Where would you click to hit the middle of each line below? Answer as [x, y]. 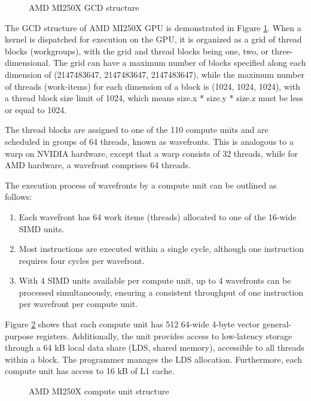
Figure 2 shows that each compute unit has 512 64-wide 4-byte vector [132, 324]
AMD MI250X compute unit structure [99, 391]
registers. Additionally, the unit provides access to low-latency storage [164, 335]
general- [277, 324]
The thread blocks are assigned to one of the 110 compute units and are [137, 130]
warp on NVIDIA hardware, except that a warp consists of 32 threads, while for [151, 153]
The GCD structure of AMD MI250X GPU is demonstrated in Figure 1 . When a [153, 27]
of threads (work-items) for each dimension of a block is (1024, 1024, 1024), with [153, 86]
